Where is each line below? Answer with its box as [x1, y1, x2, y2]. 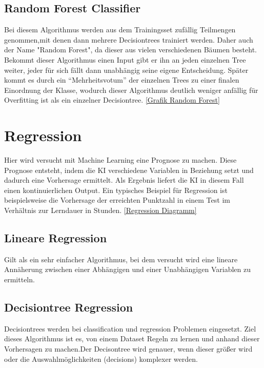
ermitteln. [4, 274, 35, 285]
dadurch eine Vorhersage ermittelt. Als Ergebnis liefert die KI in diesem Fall [4, 175, 244, 185]
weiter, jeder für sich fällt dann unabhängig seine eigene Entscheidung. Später [4, 64, 249, 75]
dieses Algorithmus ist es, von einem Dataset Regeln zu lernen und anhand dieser [4, 333, 260, 344]
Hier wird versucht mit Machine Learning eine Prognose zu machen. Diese [4, 154, 237, 165]
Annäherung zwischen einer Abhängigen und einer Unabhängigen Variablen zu [4, 264, 251, 275]
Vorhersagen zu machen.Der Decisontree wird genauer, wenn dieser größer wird [4, 343, 253, 354]
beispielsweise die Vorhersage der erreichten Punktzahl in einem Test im [4, 195, 230, 205]
